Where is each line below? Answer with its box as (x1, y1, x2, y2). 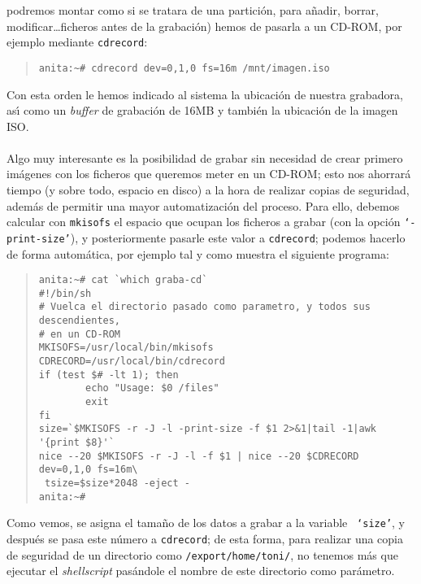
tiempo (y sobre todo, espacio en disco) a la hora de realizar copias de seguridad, (7, 181, 410, 198)
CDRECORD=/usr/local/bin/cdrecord (38, 355, 225, 368)
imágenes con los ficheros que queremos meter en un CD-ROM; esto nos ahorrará (7, 165, 411, 182)
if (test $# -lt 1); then (38, 368, 179, 381)
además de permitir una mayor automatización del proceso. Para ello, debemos (7, 197, 400, 214)
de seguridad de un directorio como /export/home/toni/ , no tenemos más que (7, 546, 398, 563)
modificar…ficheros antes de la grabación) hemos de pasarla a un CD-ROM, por (7, 17, 402, 34)
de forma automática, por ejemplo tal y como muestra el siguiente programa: (7, 245, 389, 262)
